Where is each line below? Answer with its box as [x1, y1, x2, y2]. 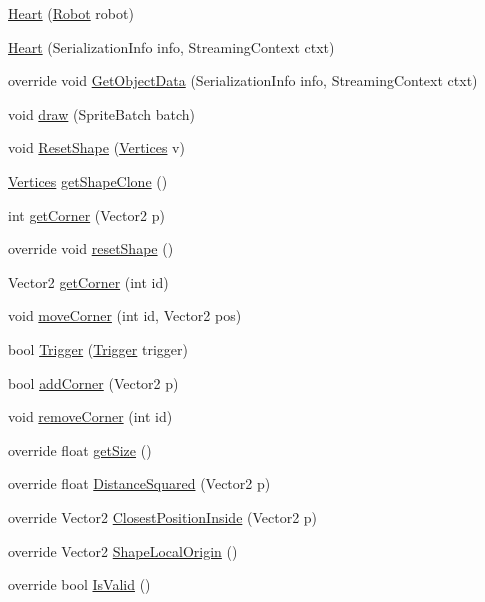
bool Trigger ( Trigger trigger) [8, 338, 188, 359]
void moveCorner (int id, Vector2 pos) [8, 305, 242, 326]
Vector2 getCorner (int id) [8, 271, 169, 292]
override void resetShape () [8, 238, 174, 259]
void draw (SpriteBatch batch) [8, 103, 195, 124]
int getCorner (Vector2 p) [8, 204, 165, 225]
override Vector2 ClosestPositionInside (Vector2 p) [8, 506, 318, 527]
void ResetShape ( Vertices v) [8, 137, 185, 158]
